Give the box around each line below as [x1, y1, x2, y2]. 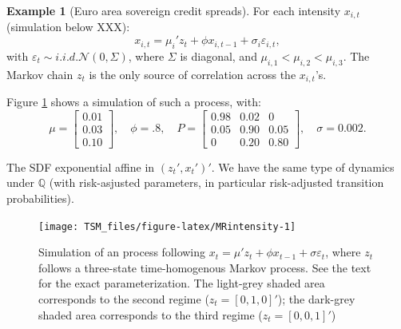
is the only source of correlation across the [89, 65, 296, 82]
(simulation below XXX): [6, 18, 130, 35]
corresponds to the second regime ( [38, 291, 209, 307]
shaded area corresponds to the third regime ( [38, 306, 263, 323]
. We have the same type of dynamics [211, 158, 395, 175]
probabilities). [6, 189, 74, 206]
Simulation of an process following [38, 244, 206, 260]
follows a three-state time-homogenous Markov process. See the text [38, 259, 371, 275]
